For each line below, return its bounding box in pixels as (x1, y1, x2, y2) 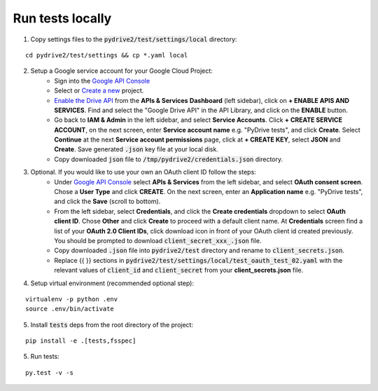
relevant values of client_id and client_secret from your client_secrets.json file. (54, 266, 304, 275)
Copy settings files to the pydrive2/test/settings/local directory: (30, 35, 237, 43)
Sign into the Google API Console (54, 76, 150, 85)
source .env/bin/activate (25, 305, 115, 313)
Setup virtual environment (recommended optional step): (30, 279, 194, 287)
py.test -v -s (25, 369, 73, 376)
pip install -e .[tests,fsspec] (25, 337, 136, 345)
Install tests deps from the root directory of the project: (30, 320, 194, 329)
